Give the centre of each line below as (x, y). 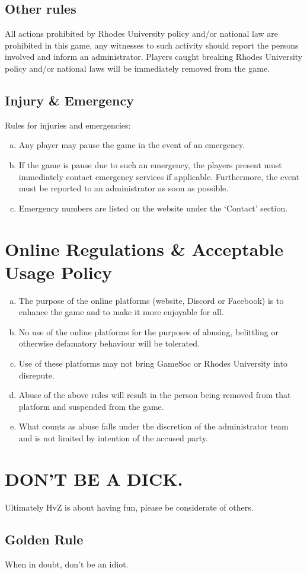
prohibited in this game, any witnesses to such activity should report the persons (152, 45)
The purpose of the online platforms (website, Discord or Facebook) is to (151, 300)
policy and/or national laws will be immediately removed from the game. (137, 68)
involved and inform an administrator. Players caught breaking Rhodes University (154, 57)
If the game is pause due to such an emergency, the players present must (150, 164)
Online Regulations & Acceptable (144, 248)
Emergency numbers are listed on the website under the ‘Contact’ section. (153, 208)
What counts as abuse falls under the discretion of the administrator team (153, 426)
